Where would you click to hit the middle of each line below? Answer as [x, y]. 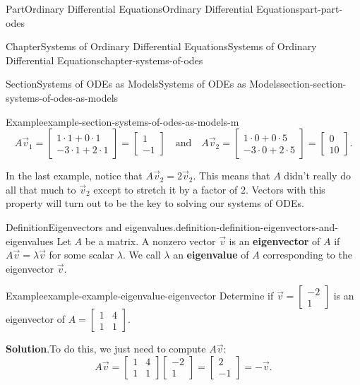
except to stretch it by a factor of [166, 189]
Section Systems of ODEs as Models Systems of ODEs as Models [143, 84]
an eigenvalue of [211, 255]
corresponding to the [307, 255]
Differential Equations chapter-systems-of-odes [104, 60]
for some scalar [82, 255]
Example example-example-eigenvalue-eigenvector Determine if [140, 296]
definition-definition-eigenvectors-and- [257, 226]
